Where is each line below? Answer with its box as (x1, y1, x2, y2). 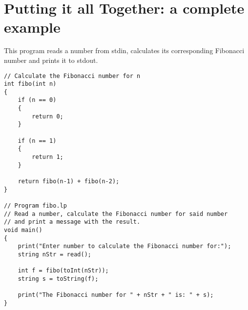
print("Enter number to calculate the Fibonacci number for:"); (18, 243, 231, 250)
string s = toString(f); (18, 275, 99, 282)
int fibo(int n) (4, 80, 57, 88)
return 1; (32, 154, 63, 161)
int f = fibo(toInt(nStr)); (18, 267, 109, 274)
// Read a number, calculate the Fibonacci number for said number (4, 210, 228, 217)
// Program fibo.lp (4, 202, 67, 209)
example (4, 17, 61, 37)
